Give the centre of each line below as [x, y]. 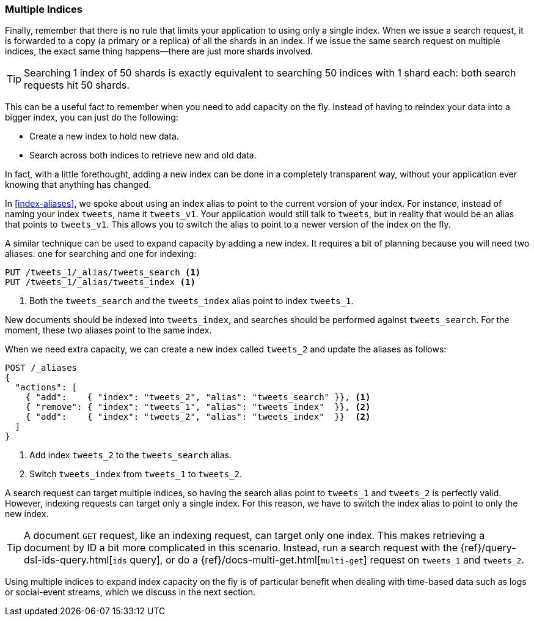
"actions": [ [46, 388]
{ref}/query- [488, 548]
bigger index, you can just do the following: [92, 117]
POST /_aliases [41, 368]
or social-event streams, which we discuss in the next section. [130, 592]
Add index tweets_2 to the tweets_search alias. [130, 455]
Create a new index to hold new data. [104, 136]
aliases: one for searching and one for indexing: [101, 254]
